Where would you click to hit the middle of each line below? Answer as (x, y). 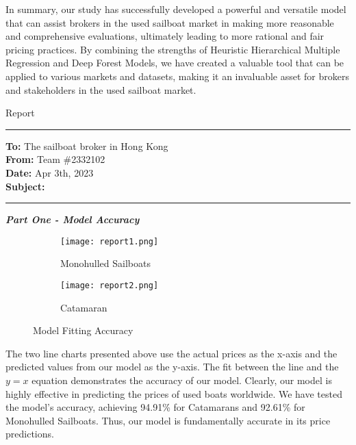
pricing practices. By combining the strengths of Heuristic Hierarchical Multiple (173, 49)
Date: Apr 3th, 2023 (50, 172)
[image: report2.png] (110, 285)
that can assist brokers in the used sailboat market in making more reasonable (170, 22)
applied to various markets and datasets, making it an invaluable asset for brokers (178, 76)
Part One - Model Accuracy (73, 219)
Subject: (25, 186)
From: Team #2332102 (55, 159)
